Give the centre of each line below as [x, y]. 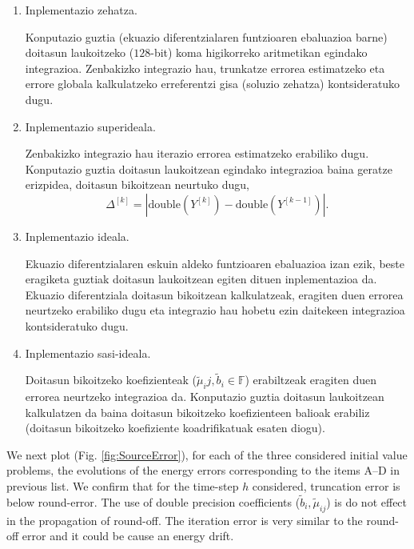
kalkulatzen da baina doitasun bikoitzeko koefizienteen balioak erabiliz [197, 412]
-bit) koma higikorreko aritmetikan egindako [259, 52]
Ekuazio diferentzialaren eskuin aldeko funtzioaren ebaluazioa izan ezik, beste [215, 263]
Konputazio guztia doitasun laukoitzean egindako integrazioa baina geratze [209, 168]
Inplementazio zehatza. [81, 10]
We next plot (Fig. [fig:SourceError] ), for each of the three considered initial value [207, 454]
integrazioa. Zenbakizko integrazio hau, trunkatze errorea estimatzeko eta [205, 68]
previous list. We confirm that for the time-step [123, 486]
